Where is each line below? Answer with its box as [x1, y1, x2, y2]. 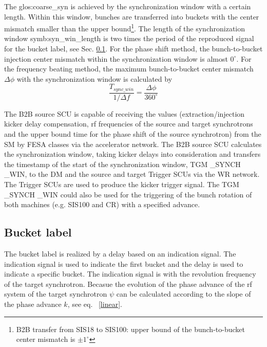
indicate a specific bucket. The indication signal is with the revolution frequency [4, 268, 256, 279]
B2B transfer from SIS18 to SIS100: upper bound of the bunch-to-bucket [16, 323, 245, 334]
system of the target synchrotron [4, 288, 107, 299]
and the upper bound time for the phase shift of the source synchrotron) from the [4, 129, 261, 139]
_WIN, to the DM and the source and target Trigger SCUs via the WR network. [4, 169, 260, 179]
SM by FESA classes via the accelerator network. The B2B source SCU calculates [4, 138, 262, 149]
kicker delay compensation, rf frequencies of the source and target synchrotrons [4, 118, 253, 129]
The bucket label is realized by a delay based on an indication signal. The [4, 248, 236, 259]
